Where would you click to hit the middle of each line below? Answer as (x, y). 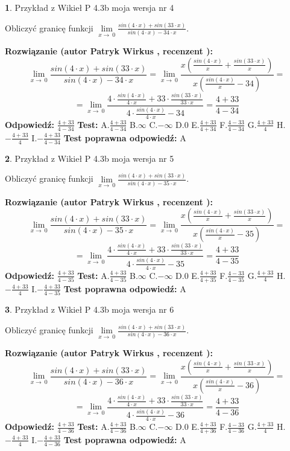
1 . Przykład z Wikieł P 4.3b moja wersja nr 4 (90, 7)
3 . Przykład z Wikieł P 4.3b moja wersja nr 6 (90, 309)
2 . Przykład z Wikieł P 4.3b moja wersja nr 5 (90, 158)
